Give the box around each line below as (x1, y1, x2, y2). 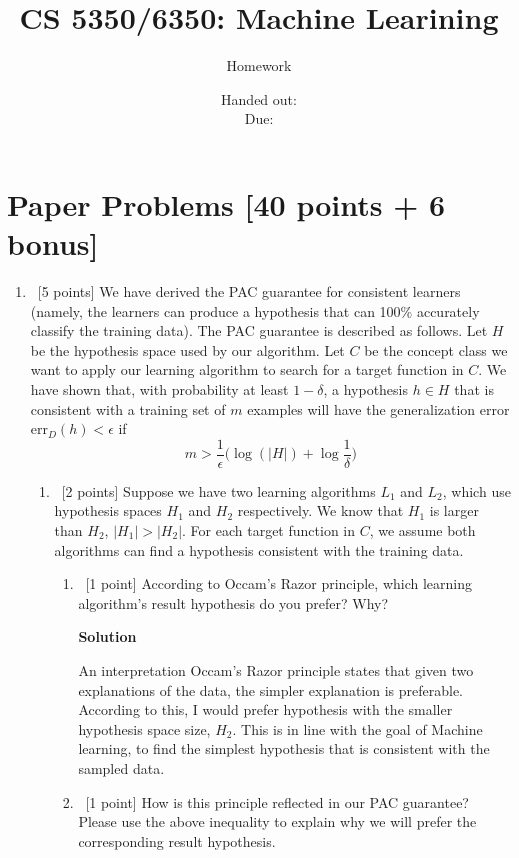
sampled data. (78, 757, 165, 778)
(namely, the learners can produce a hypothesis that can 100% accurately (30, 300, 480, 321)
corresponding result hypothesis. (78, 830, 276, 851)
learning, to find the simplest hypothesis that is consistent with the (78, 738, 490, 759)
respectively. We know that (237, 500, 404, 521)
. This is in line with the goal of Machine (232, 718, 483, 739)
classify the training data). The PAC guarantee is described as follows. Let (30, 320, 488, 341)
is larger (429, 500, 479, 521)
